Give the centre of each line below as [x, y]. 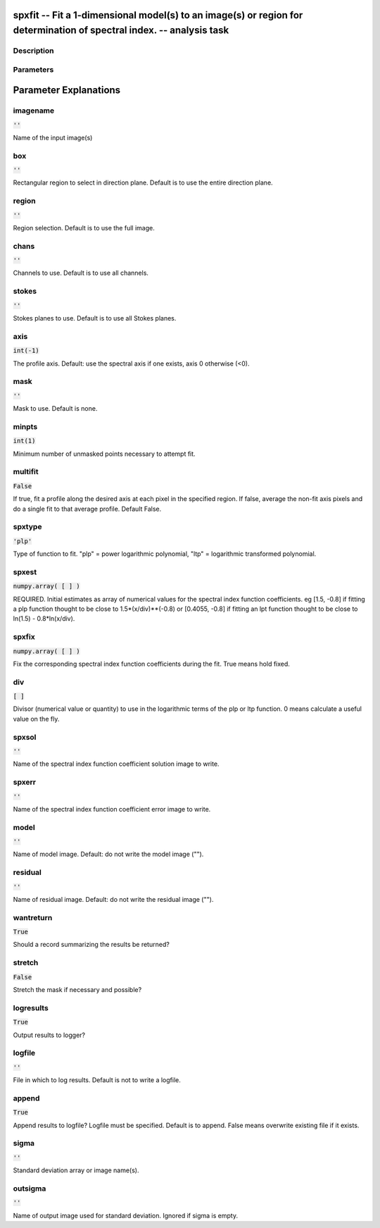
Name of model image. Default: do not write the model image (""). [108, 854]
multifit [26, 472]
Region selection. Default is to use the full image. [84, 228]
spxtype [27, 527]
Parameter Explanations [67, 91]
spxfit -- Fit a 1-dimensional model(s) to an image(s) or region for [158, 15]
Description [33, 51]
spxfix [24, 637]
